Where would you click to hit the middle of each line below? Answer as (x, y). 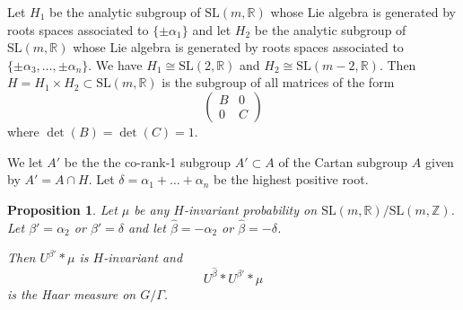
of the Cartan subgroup (343, 161)
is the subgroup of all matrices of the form (278, 82)
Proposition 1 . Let (62, 209)
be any (152, 209)
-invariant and (143, 257)
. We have (115, 64)
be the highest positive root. (291, 179)
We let (25, 161)
